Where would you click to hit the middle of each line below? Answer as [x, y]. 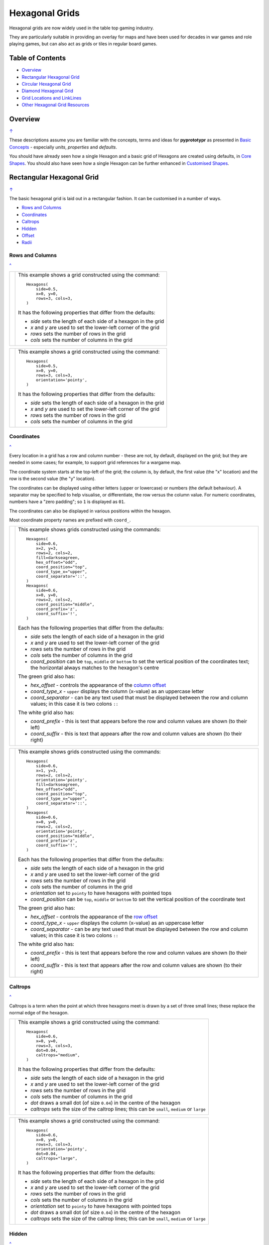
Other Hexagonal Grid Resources [56, 105]
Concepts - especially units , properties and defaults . [63, 147]
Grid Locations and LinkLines [52, 98]
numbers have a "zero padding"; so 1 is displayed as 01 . [67, 502]
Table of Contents [38, 58]
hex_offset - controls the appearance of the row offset [94, 917]
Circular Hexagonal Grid [46, 84]
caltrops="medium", [58, 1055]
